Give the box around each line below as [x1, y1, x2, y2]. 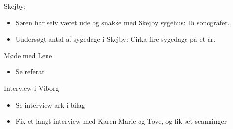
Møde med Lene [4, 50, 52, 60]
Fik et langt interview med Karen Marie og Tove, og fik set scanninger [15, 116, 227, 126]
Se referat [15, 66, 45, 77]
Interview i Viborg [4, 83, 59, 93]
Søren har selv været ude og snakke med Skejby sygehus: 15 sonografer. [15, 17, 230, 27]
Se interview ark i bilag [15, 99, 85, 109]
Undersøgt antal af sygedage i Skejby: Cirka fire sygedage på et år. [15, 34, 216, 44]
